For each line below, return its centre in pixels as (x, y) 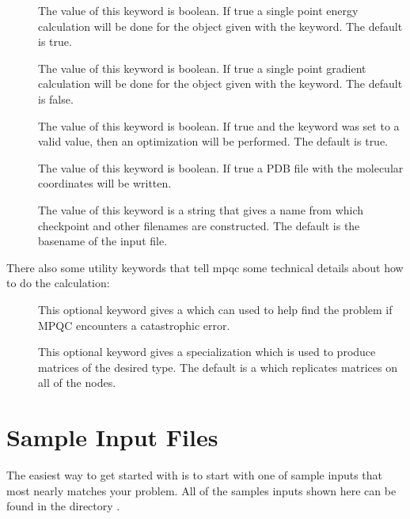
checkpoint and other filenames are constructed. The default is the (199, 225)
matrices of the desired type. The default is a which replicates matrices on (218, 367)
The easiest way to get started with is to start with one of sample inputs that (195, 475)
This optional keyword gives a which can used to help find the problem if (215, 309)
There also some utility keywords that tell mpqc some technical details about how (205, 267)
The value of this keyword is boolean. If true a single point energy (198, 10)
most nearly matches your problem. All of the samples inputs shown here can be (201, 490)
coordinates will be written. (105, 183)
